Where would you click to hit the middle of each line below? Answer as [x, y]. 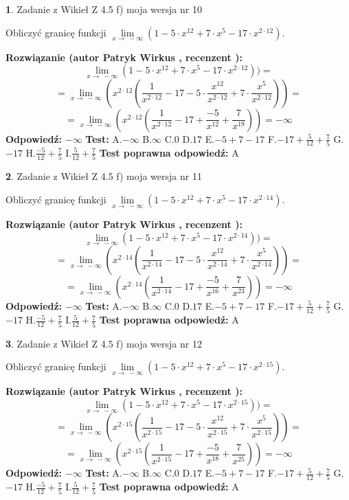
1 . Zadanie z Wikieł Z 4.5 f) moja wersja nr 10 [104, 9]
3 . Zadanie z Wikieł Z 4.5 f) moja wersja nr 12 [104, 343]
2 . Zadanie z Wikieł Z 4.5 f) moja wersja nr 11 [104, 176]
